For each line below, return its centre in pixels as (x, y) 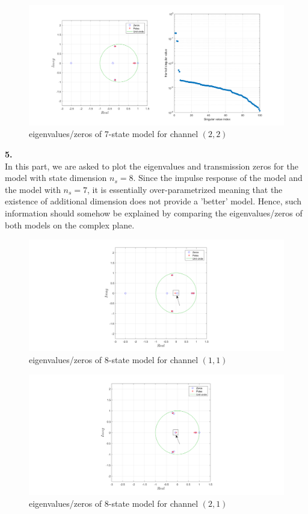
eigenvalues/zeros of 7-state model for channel (114, 134)
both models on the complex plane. (70, 225)
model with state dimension (56, 178)
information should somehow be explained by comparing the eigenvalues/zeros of (154, 213)
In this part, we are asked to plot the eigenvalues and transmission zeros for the (152, 166)
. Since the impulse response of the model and (218, 178)
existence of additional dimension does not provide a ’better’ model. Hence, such (153, 201)
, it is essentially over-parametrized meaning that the (185, 189)
